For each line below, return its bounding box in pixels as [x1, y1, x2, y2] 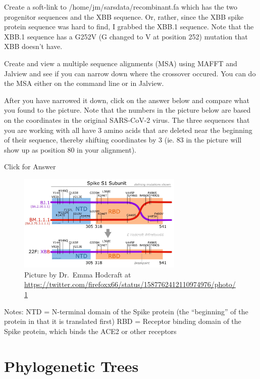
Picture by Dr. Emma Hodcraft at [24, 269, 131, 279]
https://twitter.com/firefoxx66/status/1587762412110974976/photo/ [24, 279, 236, 290]
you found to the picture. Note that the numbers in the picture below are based [4, 105, 251, 115]
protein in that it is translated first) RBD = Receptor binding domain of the [4, 316, 241, 326]
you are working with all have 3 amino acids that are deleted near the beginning [4, 124, 252, 135]
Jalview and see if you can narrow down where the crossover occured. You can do [4, 68, 256, 78]
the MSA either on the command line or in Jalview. [4, 78, 164, 88]
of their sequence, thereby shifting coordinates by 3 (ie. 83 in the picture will [4, 134, 242, 145]
